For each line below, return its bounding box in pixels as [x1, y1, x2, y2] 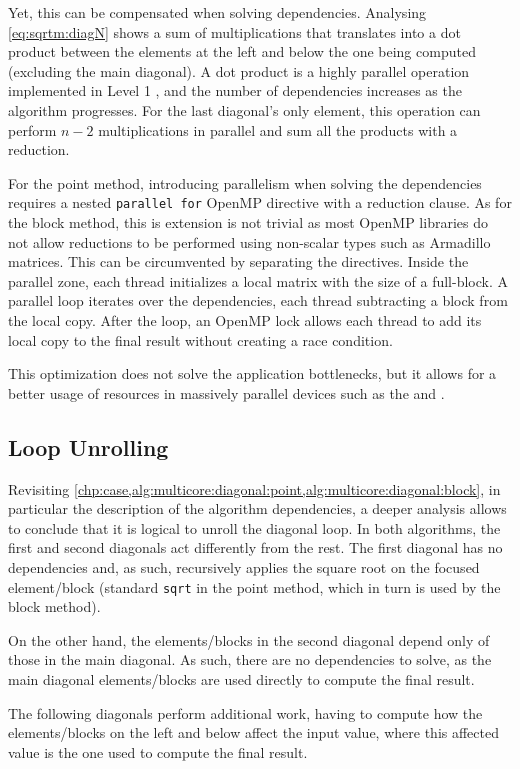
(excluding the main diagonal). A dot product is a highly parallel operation [8, 60, 470, 81]
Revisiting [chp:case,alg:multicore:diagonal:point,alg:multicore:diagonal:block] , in [8, 478, 501, 499]
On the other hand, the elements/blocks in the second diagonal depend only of [8, 629, 490, 650]
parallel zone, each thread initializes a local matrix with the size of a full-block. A [8, 270, 508, 291]
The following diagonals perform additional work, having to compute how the [8, 702, 483, 723]
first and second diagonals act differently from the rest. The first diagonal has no [8, 537, 503, 558]
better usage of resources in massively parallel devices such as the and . [8, 382, 445, 403]
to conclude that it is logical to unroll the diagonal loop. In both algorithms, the [8, 517, 501, 538]
